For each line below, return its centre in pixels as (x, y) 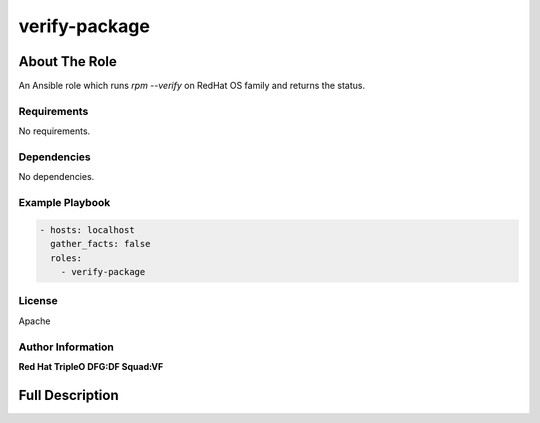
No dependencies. (56, 177)
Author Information (66, 347)
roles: (66, 258)
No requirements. (54, 131)
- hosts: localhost (87, 229)
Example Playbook (64, 203)
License (38, 301)
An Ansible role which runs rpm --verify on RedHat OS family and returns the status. (191, 86)
